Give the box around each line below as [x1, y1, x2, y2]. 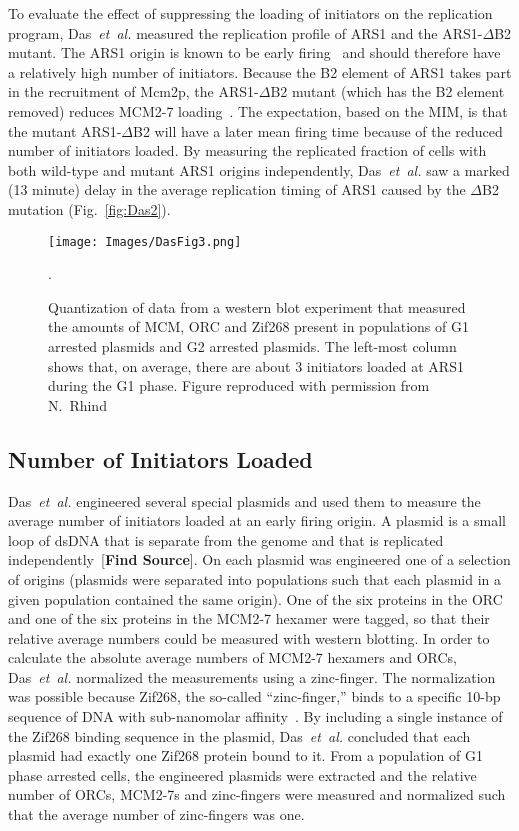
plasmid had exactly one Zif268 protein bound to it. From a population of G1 [8, 745, 483, 766]
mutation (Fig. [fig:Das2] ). [8, 198, 171, 219]
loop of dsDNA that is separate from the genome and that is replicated [8, 529, 444, 550]
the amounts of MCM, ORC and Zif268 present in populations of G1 [48, 316, 469, 337]
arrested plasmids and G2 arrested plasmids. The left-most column [48, 335, 457, 356]
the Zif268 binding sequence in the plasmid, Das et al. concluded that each [8, 725, 471, 746]
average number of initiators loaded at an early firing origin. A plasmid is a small [8, 510, 506, 531]
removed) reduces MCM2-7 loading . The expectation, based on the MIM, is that [8, 100, 508, 121]
